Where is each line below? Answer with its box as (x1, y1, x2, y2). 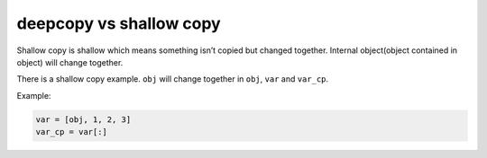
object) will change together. (16, 57, 124, 67)
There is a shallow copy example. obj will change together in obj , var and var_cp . (16, 74, 329, 84)
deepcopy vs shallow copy (16, 13, 221, 33)
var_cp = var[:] (35, 127, 108, 137)
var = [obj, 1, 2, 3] (35, 114, 132, 125)
